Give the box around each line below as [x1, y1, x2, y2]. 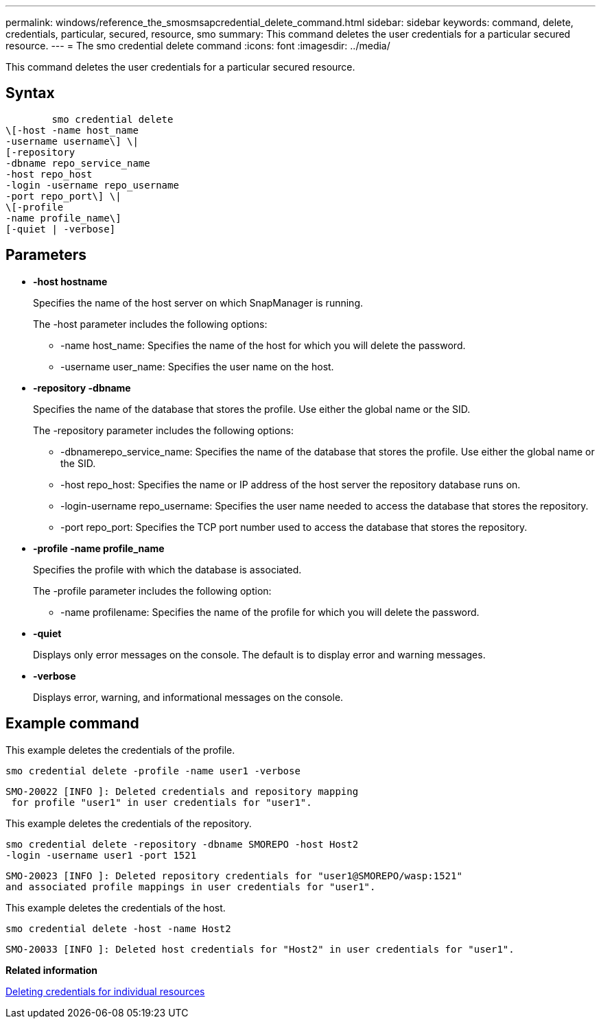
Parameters [5, 246, 86, 264]
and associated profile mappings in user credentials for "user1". [5, 881, 376, 892]
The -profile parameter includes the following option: [33, 584, 272, 597]
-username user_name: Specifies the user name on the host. [60, 360, 334, 372]
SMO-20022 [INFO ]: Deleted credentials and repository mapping [5, 785, 359, 797]
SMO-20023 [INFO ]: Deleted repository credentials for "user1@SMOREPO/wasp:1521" [5, 870, 462, 881]
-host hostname [33, 275, 108, 287]
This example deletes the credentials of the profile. [5, 743, 235, 756]
